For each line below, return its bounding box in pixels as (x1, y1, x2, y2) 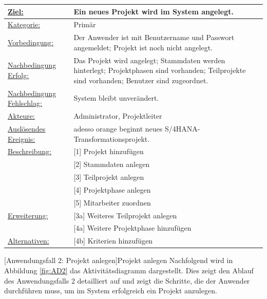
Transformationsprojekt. (73, 133, 150, 144)
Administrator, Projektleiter (73, 110, 162, 121)
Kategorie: (8, 19, 41, 30)
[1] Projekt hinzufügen (73, 146, 144, 157)
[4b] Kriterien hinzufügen (73, 235, 153, 246)
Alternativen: (8, 235, 49, 246)
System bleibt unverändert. (73, 92, 159, 103)
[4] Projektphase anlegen (73, 184, 151, 195)
